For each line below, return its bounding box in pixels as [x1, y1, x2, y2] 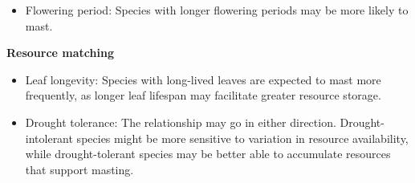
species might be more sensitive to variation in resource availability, [76, 129, 409, 146]
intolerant [25, 129, 73, 146]
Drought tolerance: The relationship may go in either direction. [25, 113, 336, 130]
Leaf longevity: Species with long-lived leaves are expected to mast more [25, 71, 381, 87]
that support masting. [25, 161, 134, 177]
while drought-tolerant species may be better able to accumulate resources [25, 145, 391, 162]
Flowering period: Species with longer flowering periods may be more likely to [25, 2, 409, 18]
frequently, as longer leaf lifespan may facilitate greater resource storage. [25, 87, 381, 104]
